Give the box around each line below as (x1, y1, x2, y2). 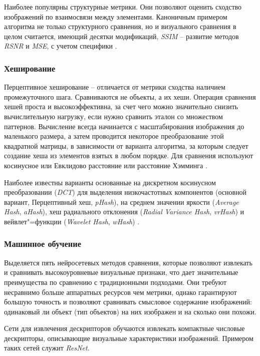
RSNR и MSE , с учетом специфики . (4, 41, 117, 51)
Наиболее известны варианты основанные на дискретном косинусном (4, 177, 216, 187)
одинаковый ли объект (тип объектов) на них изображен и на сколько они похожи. (4, 306, 256, 316)
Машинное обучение (4, 237, 81, 250)
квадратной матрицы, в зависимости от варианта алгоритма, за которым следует (4, 140, 248, 151)
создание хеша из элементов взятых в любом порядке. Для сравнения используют (4, 150, 253, 161)
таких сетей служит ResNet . (4, 342, 90, 353)
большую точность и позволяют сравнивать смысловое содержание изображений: (4, 296, 252, 307)
